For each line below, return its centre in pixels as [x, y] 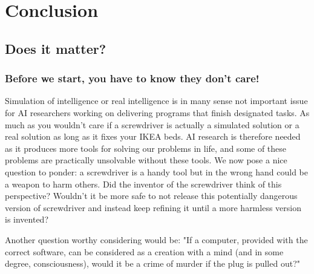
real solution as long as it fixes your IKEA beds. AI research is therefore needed [153, 136]
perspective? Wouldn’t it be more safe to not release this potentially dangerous [151, 196]
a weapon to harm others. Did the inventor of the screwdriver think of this [143, 184]
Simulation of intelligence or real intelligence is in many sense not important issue [156, 101]
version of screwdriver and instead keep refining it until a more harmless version [153, 207]
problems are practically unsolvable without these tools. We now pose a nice [146, 160]
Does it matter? [56, 48]
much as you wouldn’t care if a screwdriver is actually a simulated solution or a [152, 124]
